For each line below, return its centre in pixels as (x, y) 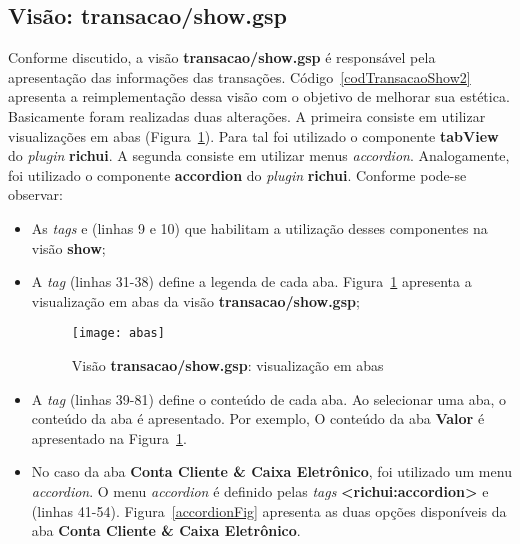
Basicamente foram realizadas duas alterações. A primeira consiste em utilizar (247, 115)
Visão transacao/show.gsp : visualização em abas (227, 364)
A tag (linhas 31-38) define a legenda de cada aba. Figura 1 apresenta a (251, 281)
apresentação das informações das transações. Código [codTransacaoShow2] (239, 76)
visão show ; (68, 247)
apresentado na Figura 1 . (109, 437)
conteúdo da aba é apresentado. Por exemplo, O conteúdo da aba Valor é (258, 418)
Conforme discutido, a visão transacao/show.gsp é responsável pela (222, 57)
